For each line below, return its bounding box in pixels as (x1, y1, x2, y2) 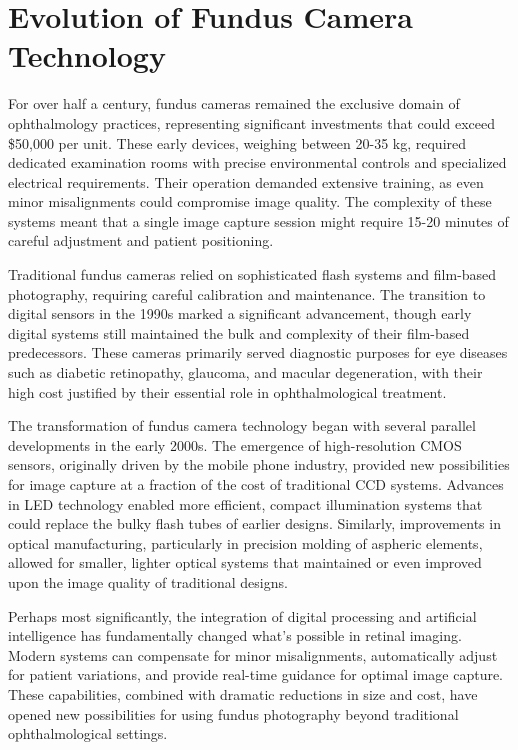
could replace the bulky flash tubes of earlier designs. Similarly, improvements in (8, 513, 501, 534)
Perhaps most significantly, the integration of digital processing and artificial (8, 605, 477, 626)
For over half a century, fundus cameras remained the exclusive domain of (8, 93, 460, 114)
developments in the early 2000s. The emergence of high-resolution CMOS (8, 434, 462, 455)
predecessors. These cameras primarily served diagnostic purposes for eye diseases (8, 342, 508, 363)
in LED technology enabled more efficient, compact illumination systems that (8, 493, 483, 514)
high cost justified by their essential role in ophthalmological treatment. (8, 381, 447, 402)
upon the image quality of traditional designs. (8, 571, 288, 592)
